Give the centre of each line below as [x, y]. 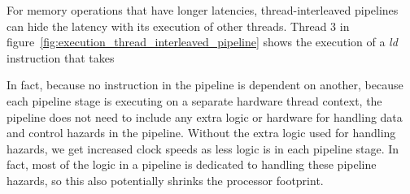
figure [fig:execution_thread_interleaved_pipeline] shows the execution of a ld [202, 42]
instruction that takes [61, 57]
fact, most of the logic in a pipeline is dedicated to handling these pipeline [192, 164]
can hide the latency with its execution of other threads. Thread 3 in [178, 26]
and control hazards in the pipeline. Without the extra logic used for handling [201, 133]
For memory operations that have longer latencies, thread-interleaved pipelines [203, 10]
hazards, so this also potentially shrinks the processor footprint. [165, 180]
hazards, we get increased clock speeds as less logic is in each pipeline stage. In [203, 148]
